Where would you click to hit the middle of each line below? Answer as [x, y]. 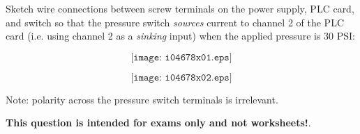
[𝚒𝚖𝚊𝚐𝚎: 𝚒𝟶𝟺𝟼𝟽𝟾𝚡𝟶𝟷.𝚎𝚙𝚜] [181, 57]
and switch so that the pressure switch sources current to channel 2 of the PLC [175, 22]
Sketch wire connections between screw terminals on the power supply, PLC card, [180, 8]
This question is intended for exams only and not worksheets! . [158, 123]
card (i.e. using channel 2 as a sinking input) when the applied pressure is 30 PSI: [181, 36]
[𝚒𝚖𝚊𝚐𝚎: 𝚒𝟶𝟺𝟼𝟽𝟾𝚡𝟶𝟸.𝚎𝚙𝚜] [181, 77]
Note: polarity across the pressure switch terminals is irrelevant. [142, 99]
